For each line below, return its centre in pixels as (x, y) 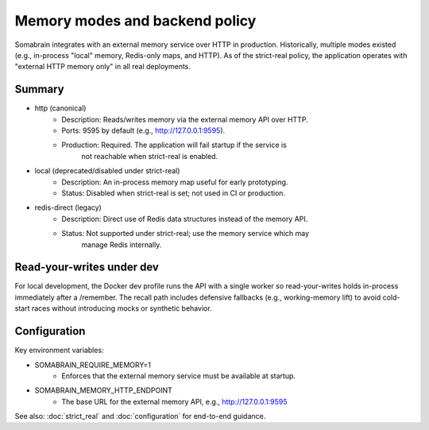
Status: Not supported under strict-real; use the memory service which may (186, 234)
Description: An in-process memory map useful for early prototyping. (175, 182)
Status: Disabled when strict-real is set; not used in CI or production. (174, 193)
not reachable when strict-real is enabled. (150, 156)
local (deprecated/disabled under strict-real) (107, 171)
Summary (39, 89)
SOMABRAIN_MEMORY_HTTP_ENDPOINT (103, 390)
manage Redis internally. (122, 244)
